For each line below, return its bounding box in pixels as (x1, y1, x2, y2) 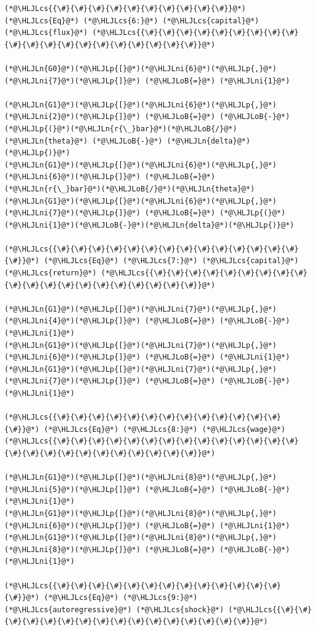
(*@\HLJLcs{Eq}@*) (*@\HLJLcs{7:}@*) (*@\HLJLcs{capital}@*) (44, 256, 299, 266)
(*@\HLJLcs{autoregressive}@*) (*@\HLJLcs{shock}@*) (4, 605, 224, 614)
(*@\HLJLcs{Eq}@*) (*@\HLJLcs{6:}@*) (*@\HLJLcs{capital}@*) (4, 16, 260, 25)
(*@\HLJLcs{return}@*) (4, 269, 97, 278)
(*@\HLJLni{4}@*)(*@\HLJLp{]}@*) (4, 317, 141, 326)
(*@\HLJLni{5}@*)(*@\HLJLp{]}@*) (4, 485, 141, 494)
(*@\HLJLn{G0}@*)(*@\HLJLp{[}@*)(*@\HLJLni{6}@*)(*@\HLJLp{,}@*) (4, 64, 277, 73)
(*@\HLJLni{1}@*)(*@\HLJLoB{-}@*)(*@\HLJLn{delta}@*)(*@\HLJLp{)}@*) (4, 220, 295, 229)
